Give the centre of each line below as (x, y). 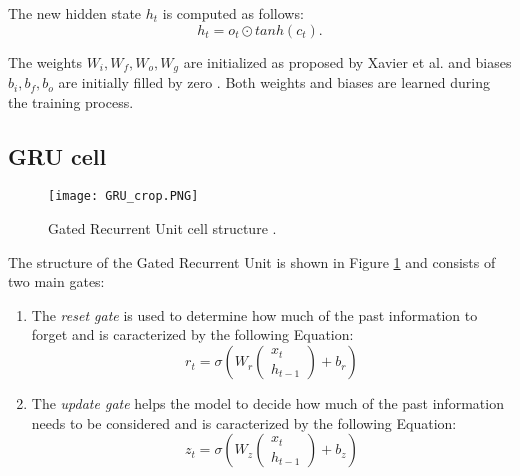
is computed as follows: (233, 13)
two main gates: (56, 281)
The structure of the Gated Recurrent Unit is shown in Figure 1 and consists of (252, 261)
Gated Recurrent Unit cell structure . (162, 228)
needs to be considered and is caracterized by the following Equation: (244, 422)
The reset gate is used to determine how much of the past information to (254, 314)
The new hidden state (75, 13)
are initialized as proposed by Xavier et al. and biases (347, 61)
